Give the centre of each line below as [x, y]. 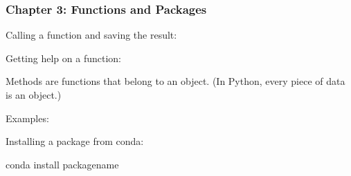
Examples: [27, 118]
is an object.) [34, 95]
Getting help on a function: [63, 58]
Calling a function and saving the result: [91, 35]
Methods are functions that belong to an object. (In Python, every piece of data [175, 81]
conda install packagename [62, 164]
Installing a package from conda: [75, 141]
